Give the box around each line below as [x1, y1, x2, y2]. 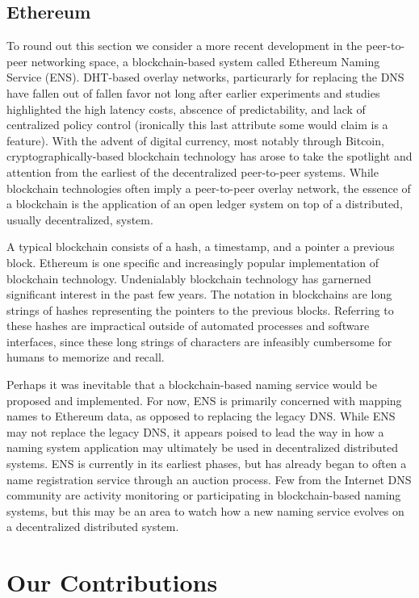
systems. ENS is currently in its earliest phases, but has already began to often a [6, 455, 407, 472]
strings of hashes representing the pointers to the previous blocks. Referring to [6, 301, 394, 318]
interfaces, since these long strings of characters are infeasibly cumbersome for [6, 332, 392, 349]
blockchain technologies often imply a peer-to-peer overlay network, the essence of [6, 179, 411, 196]
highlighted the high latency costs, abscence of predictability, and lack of [6, 100, 366, 117]
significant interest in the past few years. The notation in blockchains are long [6, 286, 392, 303]
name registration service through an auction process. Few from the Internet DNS [6, 470, 412, 487]
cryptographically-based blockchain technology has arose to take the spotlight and [6, 148, 413, 165]
